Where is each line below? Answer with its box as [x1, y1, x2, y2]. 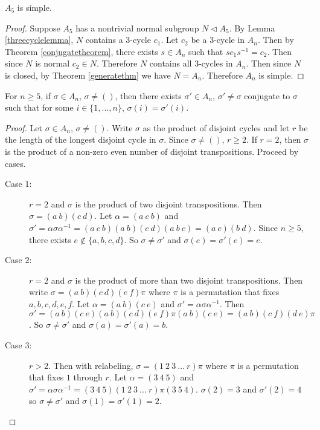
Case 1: [5, 177, 32, 190]
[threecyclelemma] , [5, 33, 74, 46]
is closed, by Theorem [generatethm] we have [5, 68, 171, 81]
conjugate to [244, 89, 290, 102]
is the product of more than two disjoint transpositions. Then [75, 273, 303, 286]
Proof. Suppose [5, 21, 60, 34]
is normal [35, 57, 70, 70]
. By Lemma [229, 21, 275, 34]
